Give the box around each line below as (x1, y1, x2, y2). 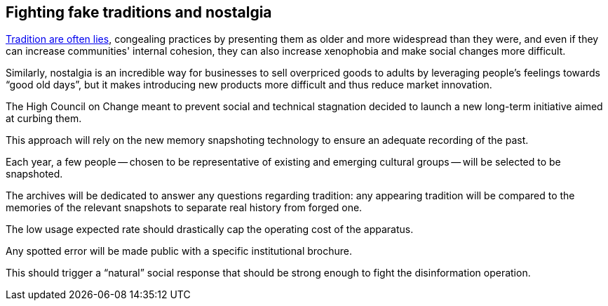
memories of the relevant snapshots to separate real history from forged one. (6, 201, 363, 214)
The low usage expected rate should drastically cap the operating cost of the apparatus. (6, 223, 414, 236)
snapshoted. (6, 168, 63, 180)
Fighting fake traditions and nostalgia (6, 4, 272, 21)
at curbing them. (6, 112, 82, 125)
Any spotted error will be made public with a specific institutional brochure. (6, 245, 353, 258)
